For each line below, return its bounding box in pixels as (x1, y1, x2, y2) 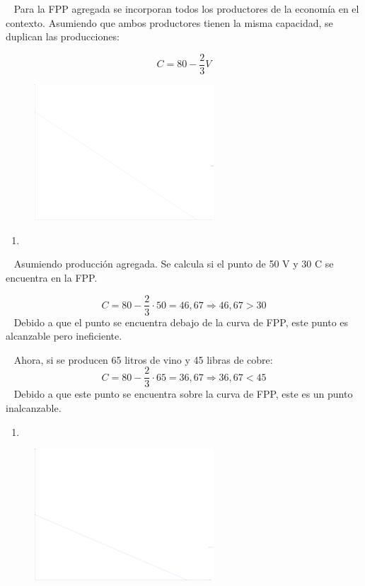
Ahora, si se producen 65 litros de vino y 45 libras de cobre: (13, 352, 273, 367)
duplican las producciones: (6, 29, 120, 44)
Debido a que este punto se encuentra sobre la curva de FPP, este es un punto (13, 386, 353, 401)
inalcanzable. (6, 401, 62, 415)
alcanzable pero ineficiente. (6, 328, 122, 343)
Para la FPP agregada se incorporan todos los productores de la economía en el (13, 1, 359, 16)
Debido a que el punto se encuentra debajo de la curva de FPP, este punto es (13, 314, 349, 329)
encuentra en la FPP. (6, 270, 98, 285)
